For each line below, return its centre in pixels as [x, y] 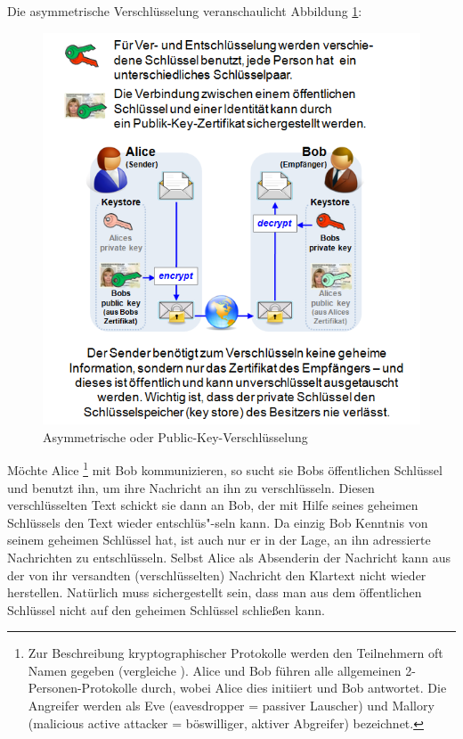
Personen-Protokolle [83, 688]
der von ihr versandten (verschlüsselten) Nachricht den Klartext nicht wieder [217, 575]
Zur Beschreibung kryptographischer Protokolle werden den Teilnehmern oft [236, 653]
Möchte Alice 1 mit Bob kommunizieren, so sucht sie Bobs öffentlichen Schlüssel [225, 468]
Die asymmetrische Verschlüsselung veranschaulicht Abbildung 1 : [185, 11]
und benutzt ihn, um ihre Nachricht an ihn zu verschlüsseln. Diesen [191, 487]
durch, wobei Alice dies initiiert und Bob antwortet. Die [294, 688]
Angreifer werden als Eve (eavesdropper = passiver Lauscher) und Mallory [231, 706]
